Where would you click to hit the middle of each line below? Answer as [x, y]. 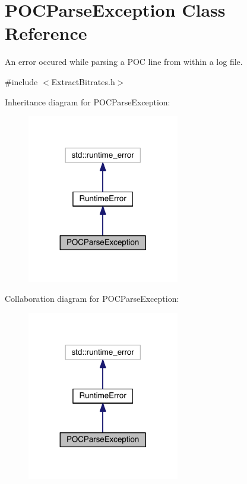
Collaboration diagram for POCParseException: [92, 299]
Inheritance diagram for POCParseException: [88, 102]
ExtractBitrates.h [83, 81]
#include [21, 81]
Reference [46, 33]
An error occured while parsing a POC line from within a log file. [124, 62]
